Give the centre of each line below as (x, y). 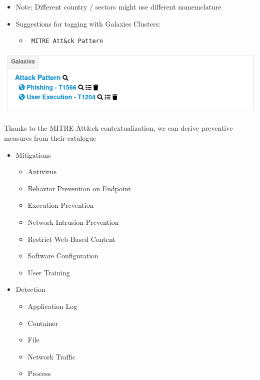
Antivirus (42, 171)
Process (39, 373)
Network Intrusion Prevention (73, 222)
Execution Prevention (61, 205)
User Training (49, 272)
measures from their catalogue (50, 138)
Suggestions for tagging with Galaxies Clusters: (88, 23)
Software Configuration (63, 256)
